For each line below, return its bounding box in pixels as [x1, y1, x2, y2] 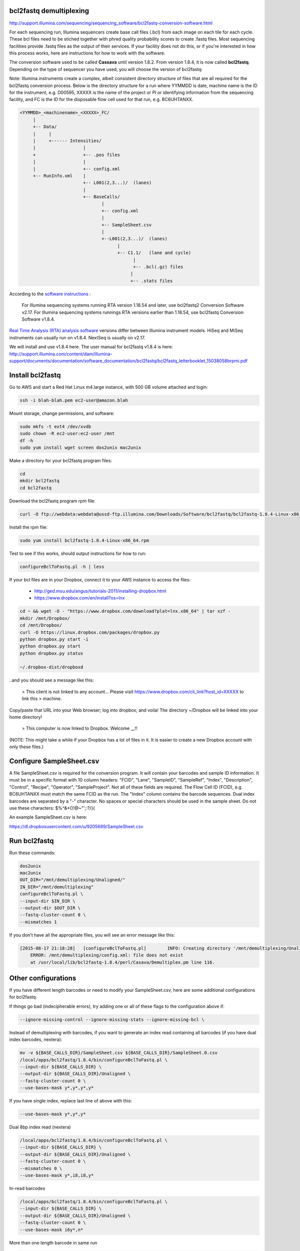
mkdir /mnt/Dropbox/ [19, 615, 70, 621]
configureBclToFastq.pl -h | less [19, 563, 104, 569]
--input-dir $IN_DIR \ [19, 898, 75, 904]
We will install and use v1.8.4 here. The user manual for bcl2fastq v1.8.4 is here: [9, 344, 173, 350]
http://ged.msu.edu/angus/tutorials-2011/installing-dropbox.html [34, 588, 166, 594]
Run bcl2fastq [9, 836, 54, 845]
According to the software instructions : [9, 291, 91, 297]
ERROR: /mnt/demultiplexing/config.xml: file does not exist [30, 952, 183, 958]
